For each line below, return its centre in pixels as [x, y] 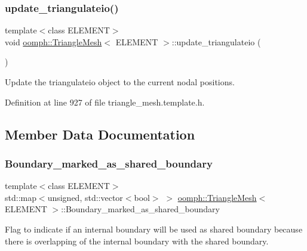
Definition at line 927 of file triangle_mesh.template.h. [105, 102]
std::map [21, 197]
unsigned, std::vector [85, 197]
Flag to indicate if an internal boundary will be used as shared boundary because [154, 229]
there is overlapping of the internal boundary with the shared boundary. [137, 241]
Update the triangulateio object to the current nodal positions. [120, 82]
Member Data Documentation [100, 134]
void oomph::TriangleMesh [53, 41]
